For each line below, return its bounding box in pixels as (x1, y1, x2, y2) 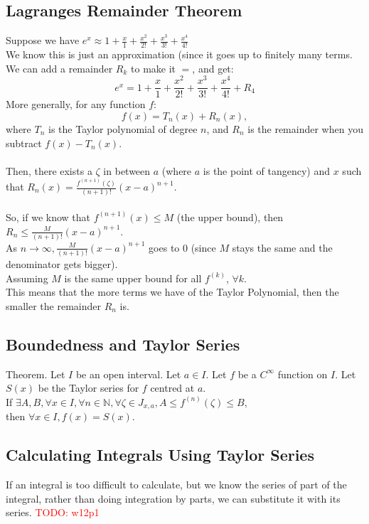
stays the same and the (232, 240, 333, 255)
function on (277, 366, 328, 381)
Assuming (6, 270, 48, 285)
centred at (150, 380, 195, 395)
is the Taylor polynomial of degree (48, 121, 198, 136)
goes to (149, 240, 180, 255)
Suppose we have (6, 33, 80, 48)
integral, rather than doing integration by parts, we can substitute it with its (6, 491, 341, 506)
